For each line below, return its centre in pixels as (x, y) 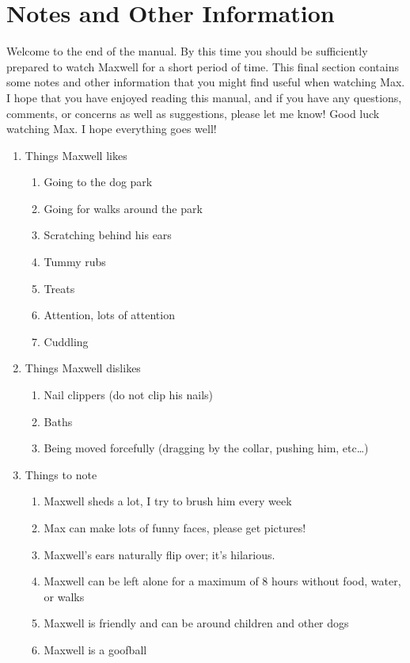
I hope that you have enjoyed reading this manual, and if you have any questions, (204, 97)
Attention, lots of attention (109, 315)
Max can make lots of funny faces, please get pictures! (175, 528)
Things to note (61, 474)
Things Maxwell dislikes (83, 368)
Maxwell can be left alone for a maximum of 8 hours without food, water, (222, 581)
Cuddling (66, 341)
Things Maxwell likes (76, 155)
